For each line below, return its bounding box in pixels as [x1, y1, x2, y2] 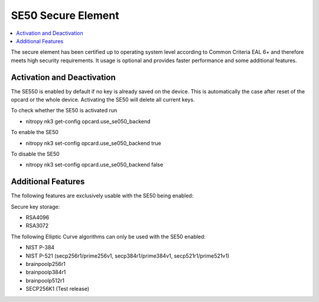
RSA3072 [25, 222, 49, 229]
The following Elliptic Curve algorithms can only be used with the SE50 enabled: [11, 233, 206, 240]
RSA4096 [25, 214, 50, 221]
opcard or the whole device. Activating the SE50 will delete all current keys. [11, 96, 195, 103]
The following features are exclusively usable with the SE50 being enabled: [11, 192, 194, 199]
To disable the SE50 [11, 150, 60, 157]
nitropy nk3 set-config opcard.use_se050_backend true [25, 139, 162, 147]
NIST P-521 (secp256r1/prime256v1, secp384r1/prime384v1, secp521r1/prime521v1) [25, 252, 230, 259]
